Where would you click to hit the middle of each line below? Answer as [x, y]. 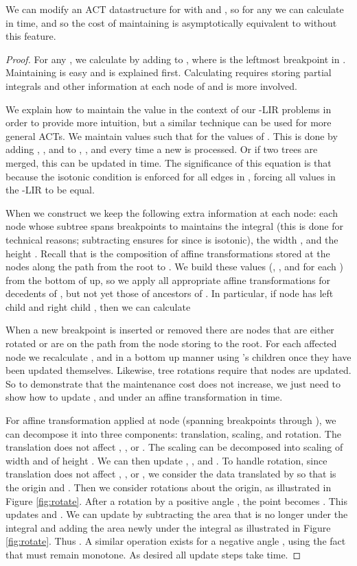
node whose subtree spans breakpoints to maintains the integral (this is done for [174, 226]
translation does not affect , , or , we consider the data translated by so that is [171, 474]
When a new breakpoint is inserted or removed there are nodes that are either [170, 330]
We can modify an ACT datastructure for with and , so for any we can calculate [175, 9]
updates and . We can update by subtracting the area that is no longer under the [177, 514]
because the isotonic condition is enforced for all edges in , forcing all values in [171, 176]
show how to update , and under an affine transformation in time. [144, 397]
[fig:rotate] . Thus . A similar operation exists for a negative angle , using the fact [176, 541]
